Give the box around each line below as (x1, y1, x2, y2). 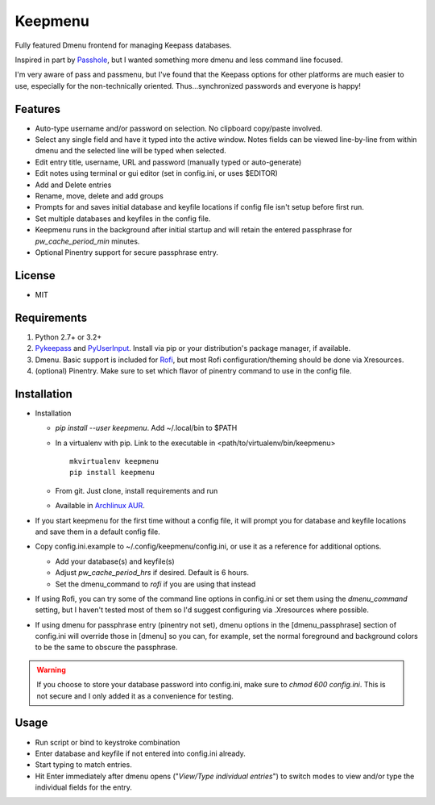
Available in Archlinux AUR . (55, 501, 145, 511)
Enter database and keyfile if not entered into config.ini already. (35, 749, 246, 758)
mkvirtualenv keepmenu (69, 457, 159, 465)
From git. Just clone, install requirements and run (55, 486, 218, 495)
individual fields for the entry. (35, 782, 133, 792)
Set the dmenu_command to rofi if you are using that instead (55, 579, 256, 589)
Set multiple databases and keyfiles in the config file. (35, 214, 211, 223)
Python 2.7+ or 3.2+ (35, 332, 102, 342)
